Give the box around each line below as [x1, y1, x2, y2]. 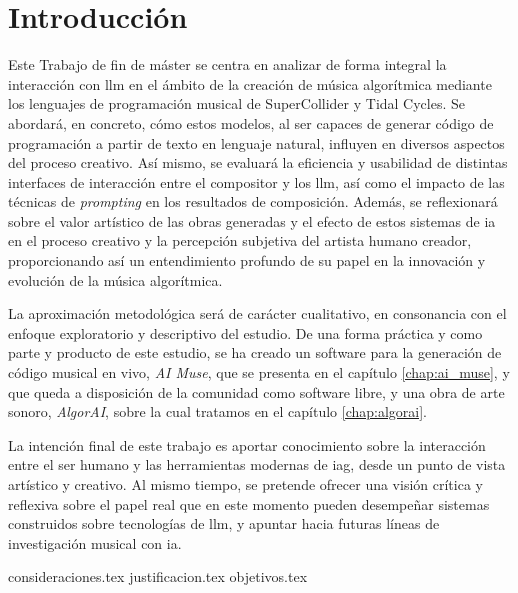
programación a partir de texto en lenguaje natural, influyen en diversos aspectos [8, 132, 505, 153]
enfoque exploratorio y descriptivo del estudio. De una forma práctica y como [8, 322, 483, 343]
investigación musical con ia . [8, 532, 182, 553]
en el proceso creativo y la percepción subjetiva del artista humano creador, [8, 230, 472, 251]
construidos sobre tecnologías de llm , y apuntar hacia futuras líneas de [8, 513, 440, 534]
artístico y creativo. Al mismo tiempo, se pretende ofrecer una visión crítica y [8, 474, 483, 494]
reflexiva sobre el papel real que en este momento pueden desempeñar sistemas [8, 493, 490, 514]
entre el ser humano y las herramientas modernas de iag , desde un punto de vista [8, 454, 506, 475]
